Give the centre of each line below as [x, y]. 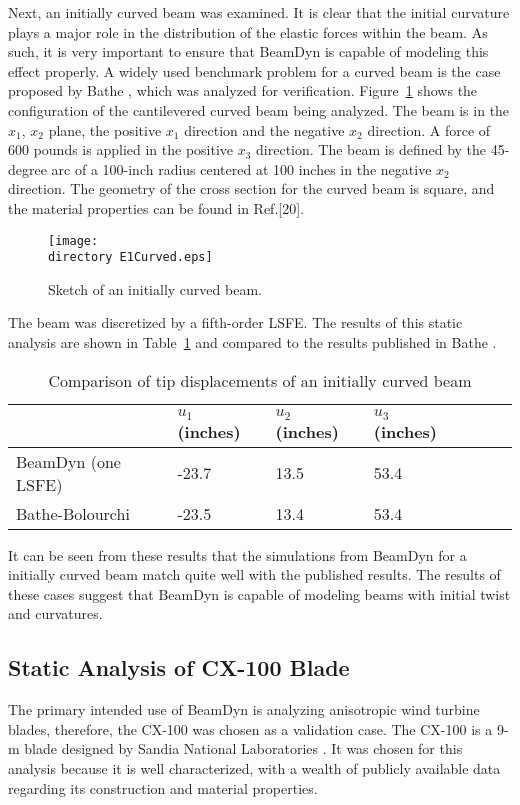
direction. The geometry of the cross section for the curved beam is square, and [251, 188]
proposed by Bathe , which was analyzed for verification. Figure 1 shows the [243, 90]
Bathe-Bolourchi [73, 513]
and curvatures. [55, 613]
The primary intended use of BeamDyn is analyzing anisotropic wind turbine [244, 709]
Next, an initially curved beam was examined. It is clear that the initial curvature [259, 12]
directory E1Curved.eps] [130, 257]
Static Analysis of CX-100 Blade [179, 667]
